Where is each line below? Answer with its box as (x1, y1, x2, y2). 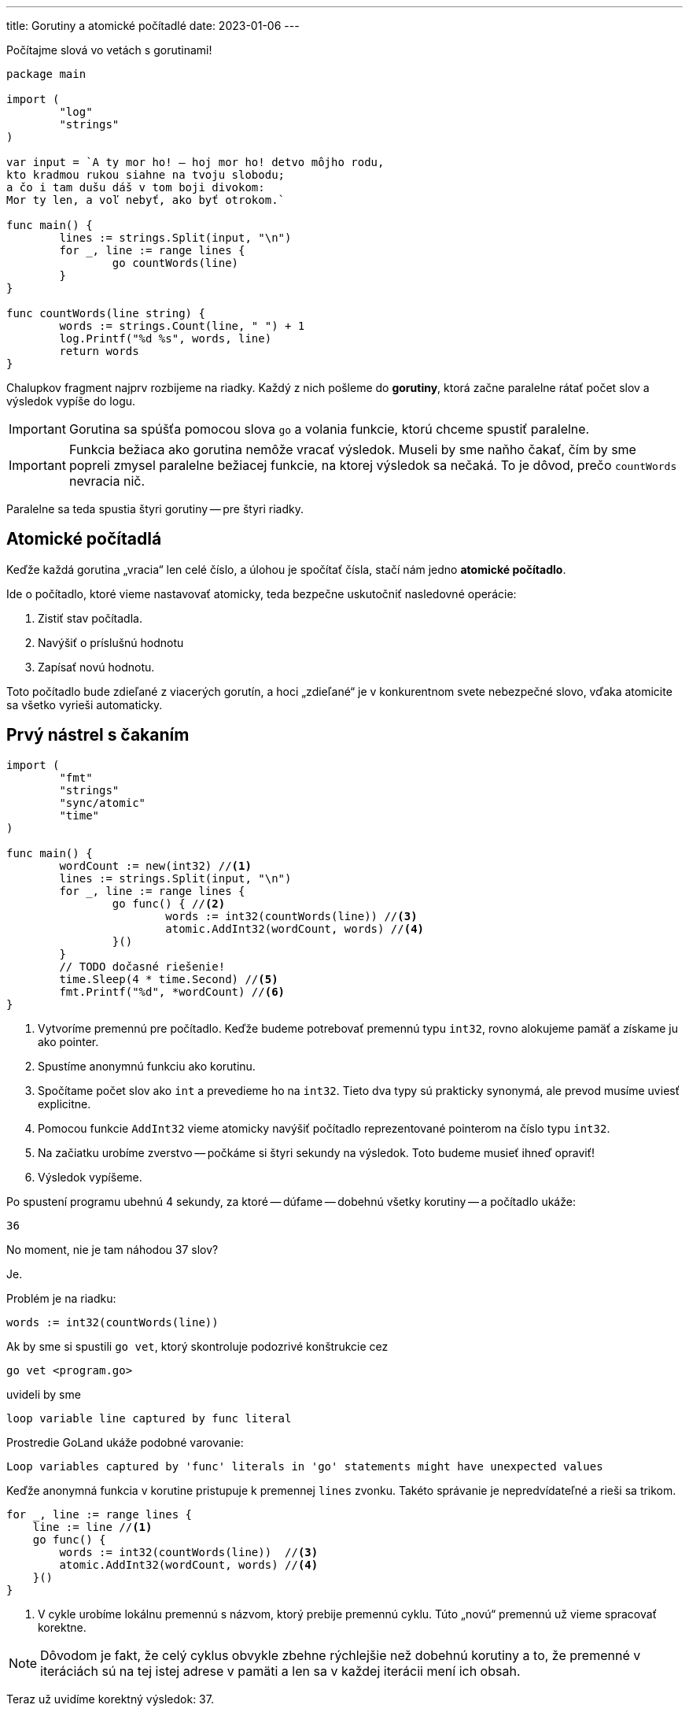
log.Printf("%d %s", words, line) (59, 332, 272, 345)
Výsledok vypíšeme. (38, 1170, 142, 1184)
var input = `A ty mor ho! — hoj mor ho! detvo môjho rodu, (6, 156, 385, 168)
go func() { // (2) (112, 897, 226, 910)
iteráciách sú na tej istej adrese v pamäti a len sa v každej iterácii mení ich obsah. (40, 1662, 521, 1679)
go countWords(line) (112, 257, 239, 269)
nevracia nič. (68, 473, 146, 489)
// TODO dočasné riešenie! (59, 960, 226, 973)
